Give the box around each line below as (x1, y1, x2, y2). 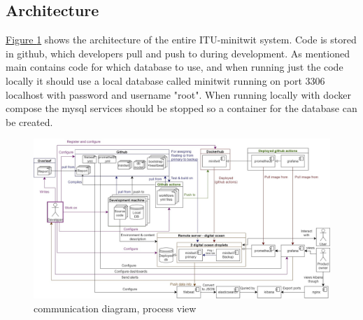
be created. (6, 114, 53, 129)
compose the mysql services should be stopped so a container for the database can (6, 101, 357, 116)
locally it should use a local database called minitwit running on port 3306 (6, 73, 325, 88)
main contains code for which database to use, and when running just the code (6, 60, 343, 74)
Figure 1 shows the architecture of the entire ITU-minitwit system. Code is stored (6, 32, 357, 47)
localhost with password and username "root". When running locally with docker (6, 87, 352, 102)
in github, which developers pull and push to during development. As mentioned (6, 46, 350, 60)
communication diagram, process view (34, 300, 197, 315)
